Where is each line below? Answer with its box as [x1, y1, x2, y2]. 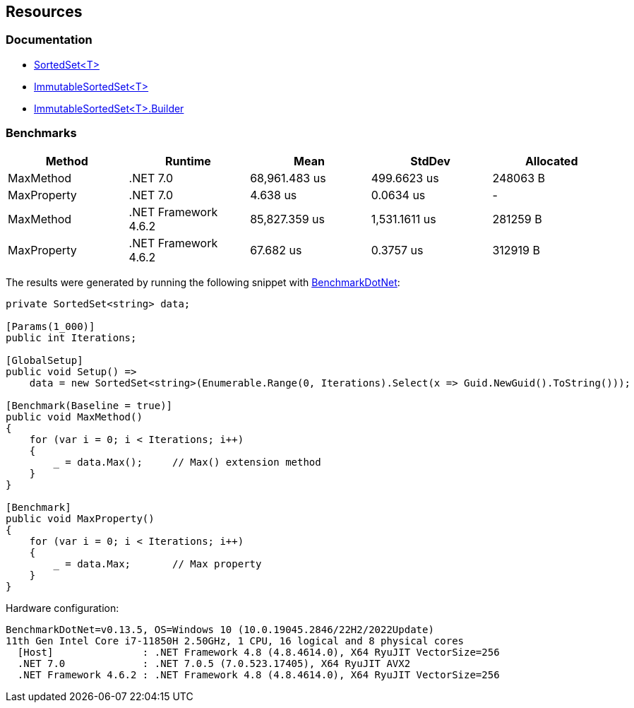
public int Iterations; [6, 331, 137, 343]
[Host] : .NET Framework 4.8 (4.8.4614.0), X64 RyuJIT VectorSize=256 [17, 646, 500, 658]
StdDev [410, 153, 450, 168]
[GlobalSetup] [6, 354, 83, 366]
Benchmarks [6, 126, 77, 141]
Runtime [165, 153, 211, 168]
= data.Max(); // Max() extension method [65, 456, 321, 468]
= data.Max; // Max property [65, 557, 262, 570]
